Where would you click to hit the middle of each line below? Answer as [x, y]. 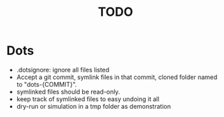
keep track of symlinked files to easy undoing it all [88, 99]
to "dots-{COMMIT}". [47, 84]
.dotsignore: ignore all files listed [63, 70]
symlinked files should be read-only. [68, 92]
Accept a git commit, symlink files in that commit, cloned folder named [117, 77]
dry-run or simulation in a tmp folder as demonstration [93, 106]
